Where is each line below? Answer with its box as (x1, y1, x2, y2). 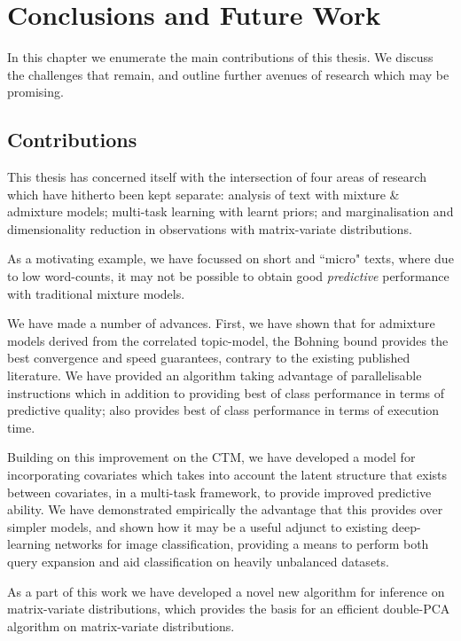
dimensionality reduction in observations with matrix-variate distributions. (7, 219, 412, 238)
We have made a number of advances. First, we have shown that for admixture (7, 314, 435, 332)
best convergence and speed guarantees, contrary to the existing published (7, 348, 410, 367)
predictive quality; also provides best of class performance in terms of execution (7, 401, 440, 419)
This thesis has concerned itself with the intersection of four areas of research (7, 168, 426, 186)
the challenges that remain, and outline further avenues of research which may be (7, 65, 449, 83)
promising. (7, 82, 64, 101)
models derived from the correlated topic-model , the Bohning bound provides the (7, 331, 449, 349)
